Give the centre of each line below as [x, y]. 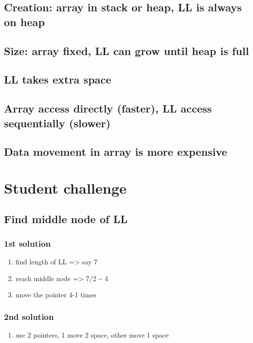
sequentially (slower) [57, 123]
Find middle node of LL [66, 219]
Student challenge [65, 187]
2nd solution [29, 316]
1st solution [28, 243]
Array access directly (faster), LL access [108, 108]
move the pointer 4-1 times [56, 295]
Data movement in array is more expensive [116, 152]
